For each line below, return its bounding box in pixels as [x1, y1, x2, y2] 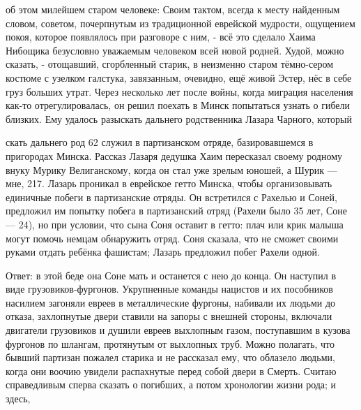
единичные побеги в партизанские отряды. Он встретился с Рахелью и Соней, [6, 189, 337, 204]
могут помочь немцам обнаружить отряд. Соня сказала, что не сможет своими [6, 230, 339, 245]
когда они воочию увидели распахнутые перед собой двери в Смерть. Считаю [6, 363, 337, 378]
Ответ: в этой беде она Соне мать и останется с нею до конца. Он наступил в [6, 268, 337, 282]
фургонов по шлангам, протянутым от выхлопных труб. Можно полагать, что [6, 336, 335, 351]
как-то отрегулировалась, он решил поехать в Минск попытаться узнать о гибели [6, 98, 351, 112]
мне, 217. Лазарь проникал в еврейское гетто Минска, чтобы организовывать [6, 176, 332, 191]
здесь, [6, 391, 31, 406]
